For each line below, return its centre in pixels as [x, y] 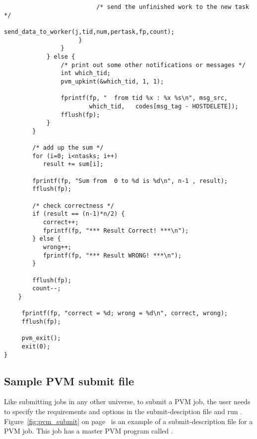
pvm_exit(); [41, 338]
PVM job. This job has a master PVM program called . [89, 431]
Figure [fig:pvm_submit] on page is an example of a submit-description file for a [128, 421]
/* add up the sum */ [68, 148]
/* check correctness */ [73, 206]
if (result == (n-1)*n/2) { [79, 214]
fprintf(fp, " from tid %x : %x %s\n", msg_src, [144, 98]
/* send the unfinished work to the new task [173, 7]
